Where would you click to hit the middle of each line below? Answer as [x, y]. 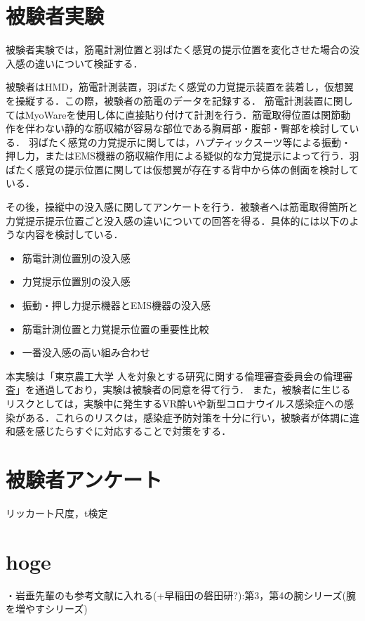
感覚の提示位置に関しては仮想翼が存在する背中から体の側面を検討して [197, 169]
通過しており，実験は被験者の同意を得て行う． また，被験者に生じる [193, 390]
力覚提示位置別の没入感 [76, 281]
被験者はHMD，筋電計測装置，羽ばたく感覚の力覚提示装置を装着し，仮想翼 [180, 87]
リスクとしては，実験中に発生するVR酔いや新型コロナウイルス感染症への [175, 403]
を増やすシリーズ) [47, 609]
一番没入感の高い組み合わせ [86, 352]
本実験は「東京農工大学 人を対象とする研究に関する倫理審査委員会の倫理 [174, 375]
